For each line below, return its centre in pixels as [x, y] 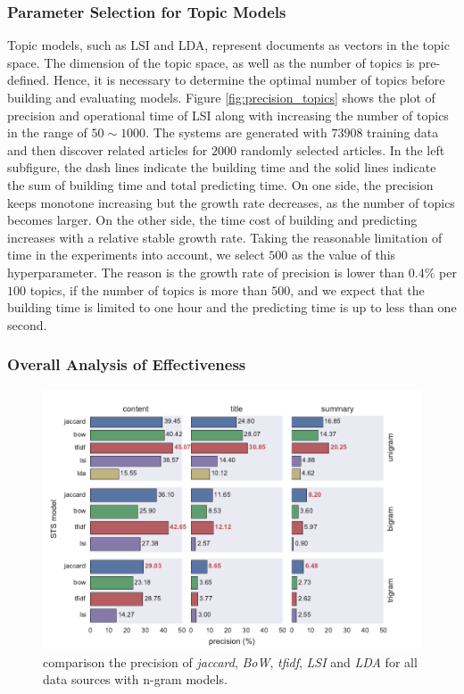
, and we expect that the [357, 289]
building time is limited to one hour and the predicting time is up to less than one [232, 307]
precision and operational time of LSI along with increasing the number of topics [228, 115]
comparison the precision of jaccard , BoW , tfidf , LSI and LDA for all [230, 661]
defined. [29, 80]
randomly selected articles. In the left [343, 149]
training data [403, 132]
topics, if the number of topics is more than [149, 289]
